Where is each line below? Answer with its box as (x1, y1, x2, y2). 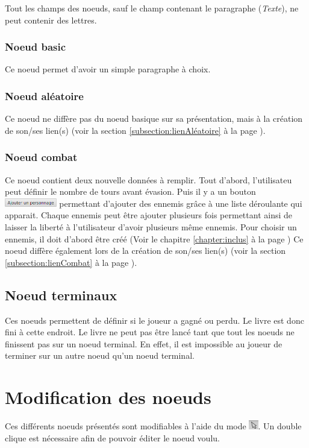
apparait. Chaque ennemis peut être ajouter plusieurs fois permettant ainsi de (5, 209, 292, 221)
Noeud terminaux (5, 285, 117, 304)
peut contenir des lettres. (5, 13, 97, 26)
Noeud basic (5, 39, 66, 54)
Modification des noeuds (5, 385, 211, 409)
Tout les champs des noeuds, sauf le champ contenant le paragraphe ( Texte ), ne (5, 2, 299, 14)
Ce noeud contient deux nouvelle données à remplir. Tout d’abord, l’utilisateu (5, 173, 292, 186)
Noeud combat (5, 150, 78, 165)
